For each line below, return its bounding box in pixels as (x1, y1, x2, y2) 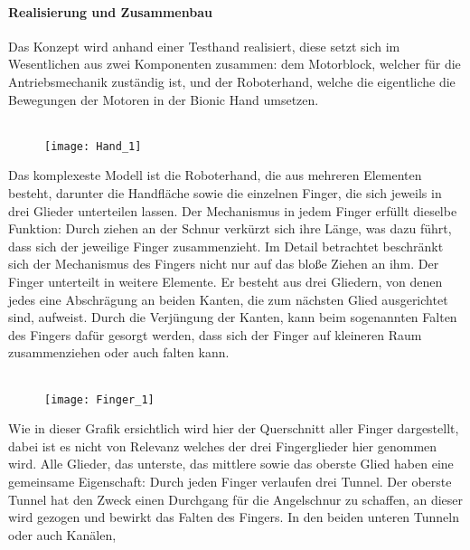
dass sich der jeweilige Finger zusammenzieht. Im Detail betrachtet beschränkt (8, 236, 444, 255)
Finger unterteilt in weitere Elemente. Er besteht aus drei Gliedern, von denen (8, 271, 443, 290)
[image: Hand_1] (44, 139, 142, 153)
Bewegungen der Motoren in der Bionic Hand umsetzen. (8, 90, 319, 109)
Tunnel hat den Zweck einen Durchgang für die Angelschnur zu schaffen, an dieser (8, 489, 464, 508)
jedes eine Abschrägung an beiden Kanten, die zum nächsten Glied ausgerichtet (8, 289, 448, 308)
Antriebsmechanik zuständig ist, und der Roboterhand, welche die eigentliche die (8, 71, 456, 90)
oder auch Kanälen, (8, 525, 117, 544)
